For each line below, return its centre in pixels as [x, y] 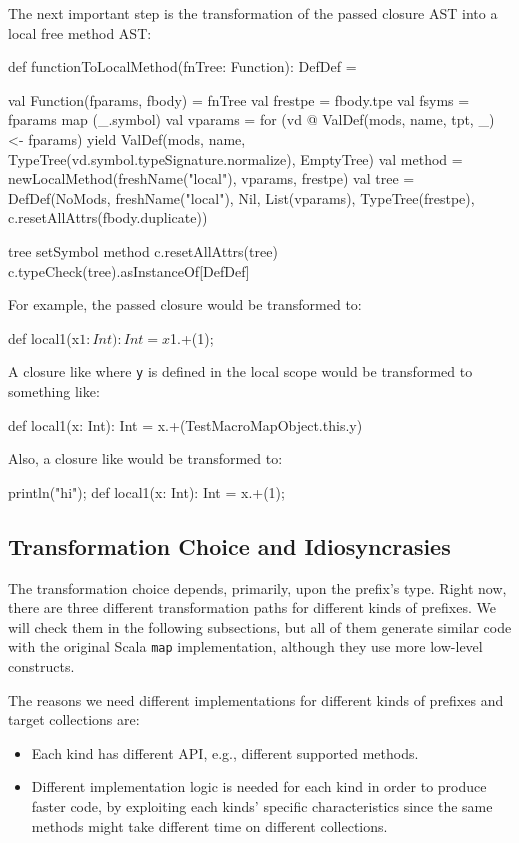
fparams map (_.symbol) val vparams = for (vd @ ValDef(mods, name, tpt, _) [251, 119]
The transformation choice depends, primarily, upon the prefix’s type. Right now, [257, 587]
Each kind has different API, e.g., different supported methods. [225, 752]
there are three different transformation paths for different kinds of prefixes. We [252, 607]
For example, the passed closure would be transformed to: [185, 304]
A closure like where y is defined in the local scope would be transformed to [240, 371]
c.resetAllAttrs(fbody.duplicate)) [108, 217]
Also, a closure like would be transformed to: [145, 458]
